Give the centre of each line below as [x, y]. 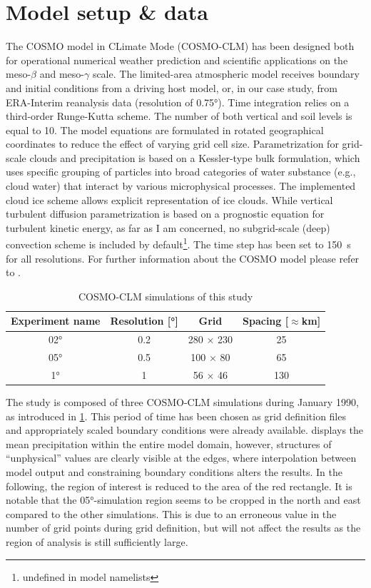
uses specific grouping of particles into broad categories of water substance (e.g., [181, 172]
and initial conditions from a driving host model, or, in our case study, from [172, 87]
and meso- [62, 74]
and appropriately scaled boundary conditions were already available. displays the [185, 430]
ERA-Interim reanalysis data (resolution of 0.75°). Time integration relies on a [178, 102]
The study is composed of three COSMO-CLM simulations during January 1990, [182, 402]
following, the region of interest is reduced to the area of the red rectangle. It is [179, 486]
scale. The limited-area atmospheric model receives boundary [226, 74]
